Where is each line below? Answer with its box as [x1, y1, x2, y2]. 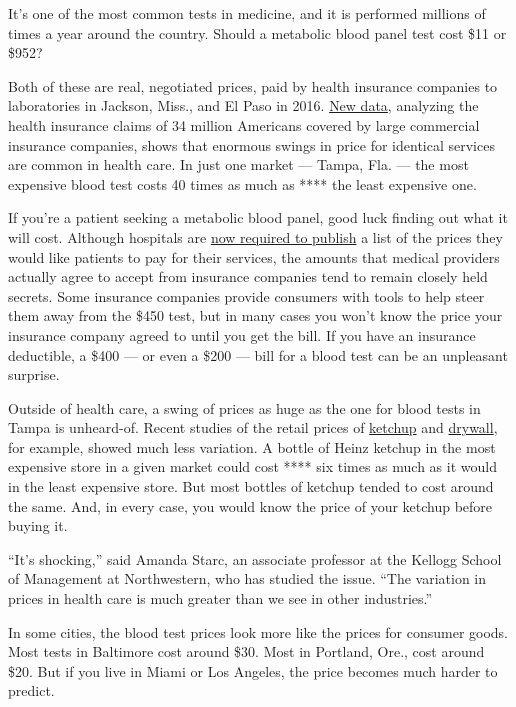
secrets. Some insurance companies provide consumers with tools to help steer [8, 285, 485, 306]
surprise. [8, 364, 60, 385]
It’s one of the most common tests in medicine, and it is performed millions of [8, 3, 486, 23]
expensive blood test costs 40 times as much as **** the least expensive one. [8, 173, 477, 194]
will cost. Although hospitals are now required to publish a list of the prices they [8, 226, 503, 247]
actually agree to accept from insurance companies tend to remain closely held [8, 266, 488, 287]
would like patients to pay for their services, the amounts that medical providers [8, 246, 500, 267]
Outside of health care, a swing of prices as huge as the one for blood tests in [8, 397, 481, 418]
